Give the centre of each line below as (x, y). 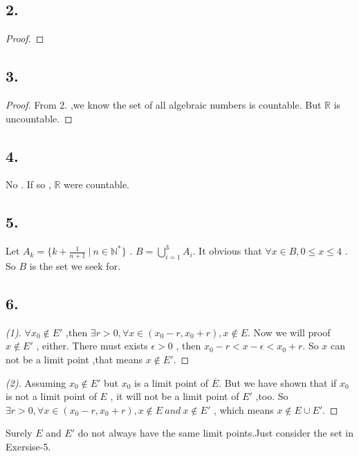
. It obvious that (227, 251)
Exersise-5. (28, 446)
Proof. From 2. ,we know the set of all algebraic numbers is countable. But (164, 104)
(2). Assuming (36, 382)
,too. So (272, 396)
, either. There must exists (92, 346)
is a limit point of (172, 382)
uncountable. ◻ (39, 118)
